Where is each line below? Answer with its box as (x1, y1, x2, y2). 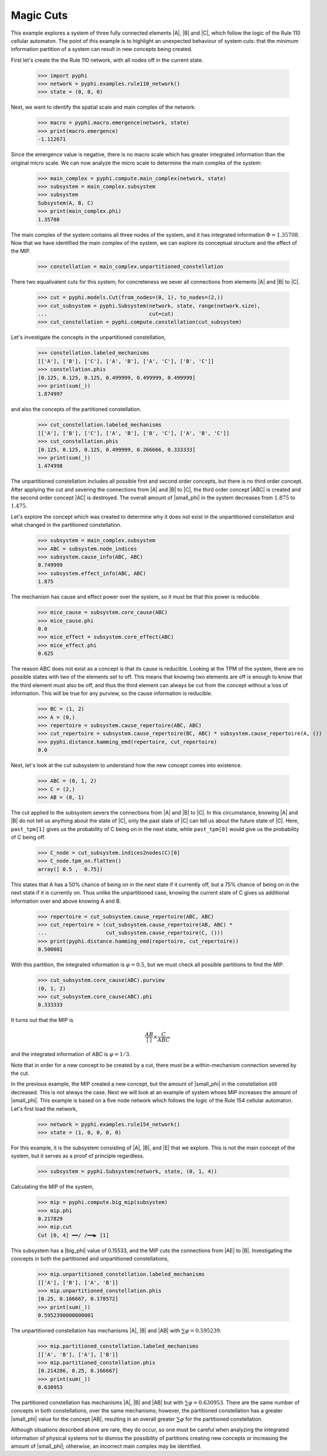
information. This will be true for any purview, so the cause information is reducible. (11, 690, 213, 697)
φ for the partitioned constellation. (179, 1415, 263, 1423)
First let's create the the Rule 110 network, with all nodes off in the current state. (11, 56, 203, 63)
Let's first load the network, (11, 1105, 78, 1112)
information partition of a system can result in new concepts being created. (11, 46, 193, 53)
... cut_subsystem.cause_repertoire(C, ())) (38, 930, 224, 936)
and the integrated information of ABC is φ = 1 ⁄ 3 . (11, 1051, 131, 1058)
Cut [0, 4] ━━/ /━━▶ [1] (38, 1232, 110, 1239)
